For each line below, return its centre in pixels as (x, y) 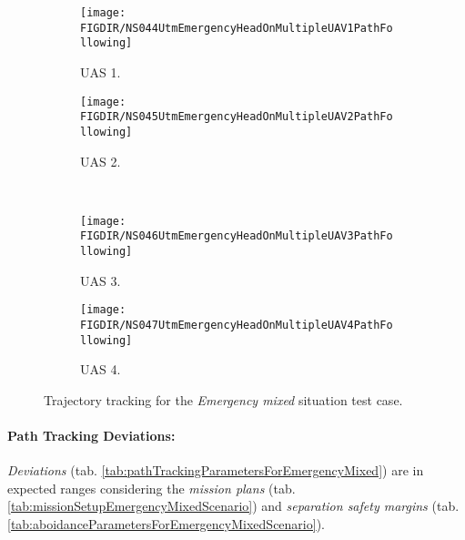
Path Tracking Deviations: (91, 436)
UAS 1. (101, 71)
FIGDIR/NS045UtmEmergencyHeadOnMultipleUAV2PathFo (237, 117)
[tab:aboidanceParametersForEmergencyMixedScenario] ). (166, 524)
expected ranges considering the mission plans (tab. (152, 488)
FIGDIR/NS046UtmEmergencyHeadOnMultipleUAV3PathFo (237, 236)
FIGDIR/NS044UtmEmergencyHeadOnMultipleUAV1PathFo (237, 28)
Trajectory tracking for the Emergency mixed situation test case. (223, 399)
